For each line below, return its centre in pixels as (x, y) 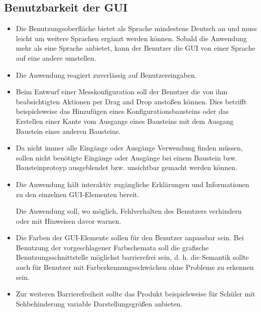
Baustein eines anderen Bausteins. (68, 131)
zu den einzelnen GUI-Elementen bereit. (78, 194)
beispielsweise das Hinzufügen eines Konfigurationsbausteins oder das (122, 111)
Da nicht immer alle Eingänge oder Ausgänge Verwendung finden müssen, (129, 148)
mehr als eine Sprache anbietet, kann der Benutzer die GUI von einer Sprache (136, 48)
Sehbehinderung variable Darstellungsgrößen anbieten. (99, 303)
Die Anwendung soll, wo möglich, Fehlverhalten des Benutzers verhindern (129, 211)
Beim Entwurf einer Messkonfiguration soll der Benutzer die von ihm (122, 92)
